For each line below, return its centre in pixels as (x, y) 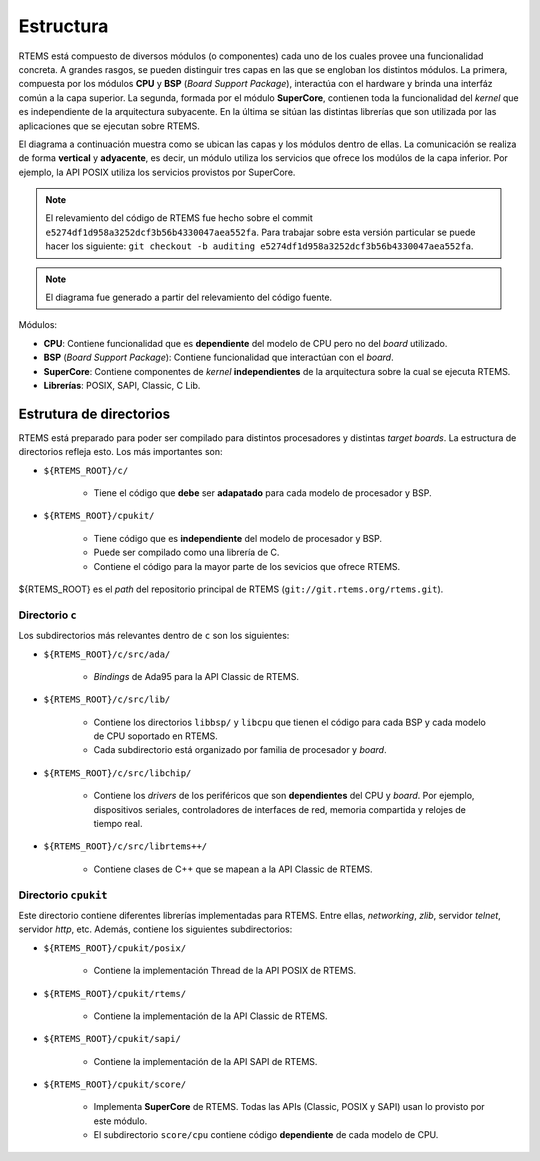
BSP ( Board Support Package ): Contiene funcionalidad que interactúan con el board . (218, 357)
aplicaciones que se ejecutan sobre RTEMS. (109, 126)
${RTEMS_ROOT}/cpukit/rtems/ (115, 993)
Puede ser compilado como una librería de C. (186, 552)
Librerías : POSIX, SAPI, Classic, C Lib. (122, 385)
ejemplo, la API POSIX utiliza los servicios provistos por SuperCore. (157, 172)
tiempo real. (118, 824)
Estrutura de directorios (94, 413)
